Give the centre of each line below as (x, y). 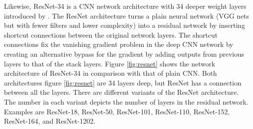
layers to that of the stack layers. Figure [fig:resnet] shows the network (110, 63)
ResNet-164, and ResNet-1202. (50, 121)
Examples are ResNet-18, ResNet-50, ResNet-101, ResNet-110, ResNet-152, (117, 111)
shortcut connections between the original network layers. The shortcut (111, 34)
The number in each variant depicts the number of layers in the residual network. (126, 101)
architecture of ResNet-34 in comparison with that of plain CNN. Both (111, 73)
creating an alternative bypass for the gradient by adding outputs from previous (124, 54)
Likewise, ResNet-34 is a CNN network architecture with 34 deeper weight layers (125, 6)
